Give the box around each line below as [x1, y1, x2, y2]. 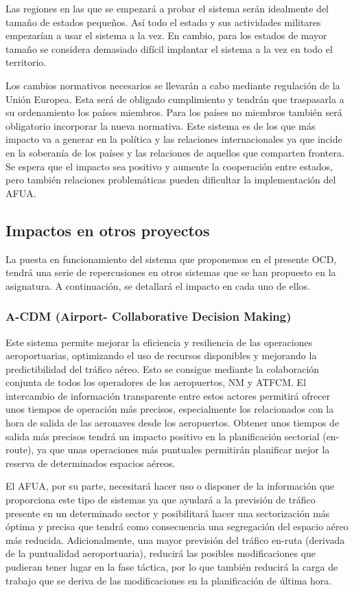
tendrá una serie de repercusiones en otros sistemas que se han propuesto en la [5, 265, 336, 280]
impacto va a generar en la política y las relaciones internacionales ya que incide [5, 132, 342, 146]
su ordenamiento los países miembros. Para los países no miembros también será [5, 105, 342, 119]
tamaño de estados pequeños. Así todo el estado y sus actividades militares [5, 14, 321, 29]
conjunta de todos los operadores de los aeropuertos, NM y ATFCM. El [5, 375, 307, 389]
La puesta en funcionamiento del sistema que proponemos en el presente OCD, [5, 251, 337, 266]
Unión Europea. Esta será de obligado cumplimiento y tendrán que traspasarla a [5, 91, 344, 106]
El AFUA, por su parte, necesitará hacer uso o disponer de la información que [5, 479, 335, 493]
